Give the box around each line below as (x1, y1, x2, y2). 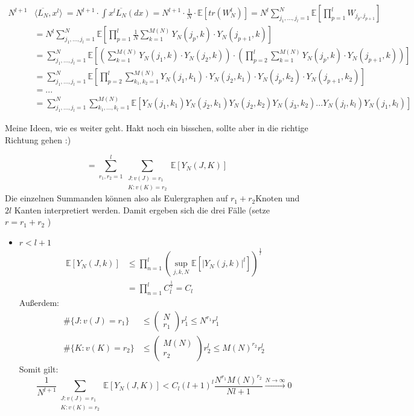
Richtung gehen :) (5, 133, 71, 146)
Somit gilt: (19, 362, 59, 375)
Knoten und (255, 192, 300, 204)
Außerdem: (19, 296, 59, 309)
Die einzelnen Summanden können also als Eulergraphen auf (5, 192, 228, 204)
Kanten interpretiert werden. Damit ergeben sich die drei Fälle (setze (14, 203, 270, 216)
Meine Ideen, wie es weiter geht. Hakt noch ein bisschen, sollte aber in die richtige (5, 122, 308, 134)
